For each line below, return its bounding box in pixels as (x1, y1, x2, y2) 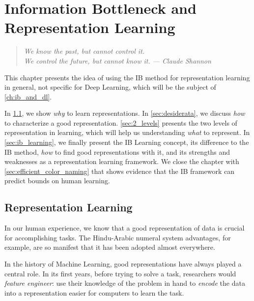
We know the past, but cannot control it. (24, 46, 145, 56)
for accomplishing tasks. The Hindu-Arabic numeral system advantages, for (4, 232, 231, 242)
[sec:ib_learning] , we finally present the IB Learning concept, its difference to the (4, 137, 249, 147)
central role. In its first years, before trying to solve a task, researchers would (4, 268, 236, 278)
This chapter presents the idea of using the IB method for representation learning (4, 72, 250, 82)
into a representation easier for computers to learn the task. (4, 287, 184, 298)
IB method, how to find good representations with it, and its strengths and (4, 146, 230, 157)
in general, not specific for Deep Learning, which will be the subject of (4, 82, 216, 92)
